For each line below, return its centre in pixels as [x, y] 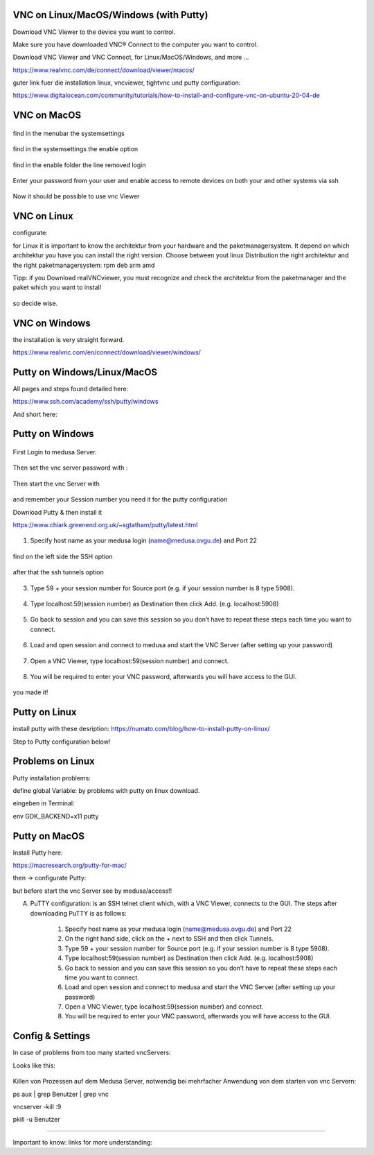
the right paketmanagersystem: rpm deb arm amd [84, 265]
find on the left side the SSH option [63, 556]
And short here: [35, 414]
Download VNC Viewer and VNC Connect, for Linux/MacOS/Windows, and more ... [131, 57]
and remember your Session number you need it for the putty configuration [120, 499]
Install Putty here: [38, 853]
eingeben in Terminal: [44, 803]
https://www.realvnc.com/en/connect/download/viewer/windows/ [107, 352]
